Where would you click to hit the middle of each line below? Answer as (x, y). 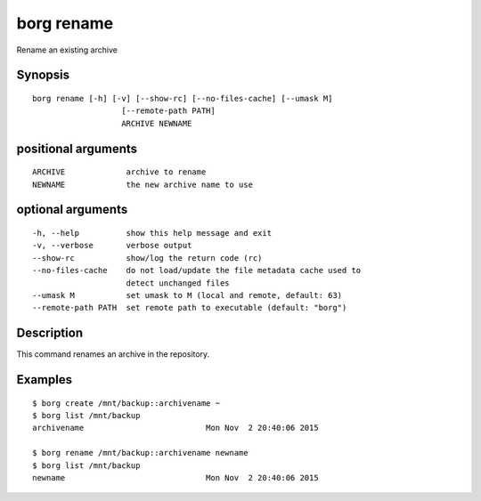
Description (50, 333)
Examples (45, 380)
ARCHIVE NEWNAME (157, 123)
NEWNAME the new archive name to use (143, 184)
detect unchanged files (178, 283)
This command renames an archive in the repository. (113, 354)
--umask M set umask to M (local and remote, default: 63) (188, 295)
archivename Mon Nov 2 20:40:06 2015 (176, 428)
